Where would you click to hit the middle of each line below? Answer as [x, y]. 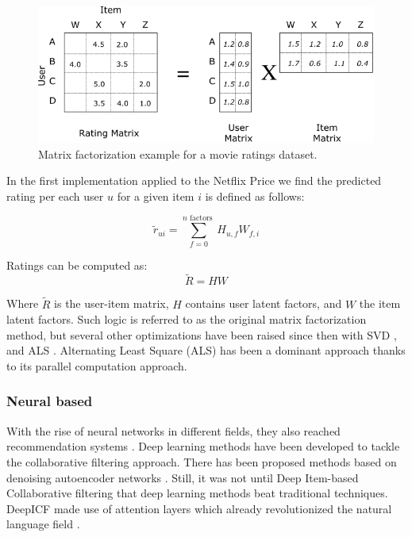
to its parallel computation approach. [97, 365]
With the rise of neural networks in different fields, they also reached [173, 430]
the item [380, 303]
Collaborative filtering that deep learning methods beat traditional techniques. [197, 493]
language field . [43, 524]
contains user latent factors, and [264, 303]
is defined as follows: [255, 196]
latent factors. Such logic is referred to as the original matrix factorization [187, 319]
